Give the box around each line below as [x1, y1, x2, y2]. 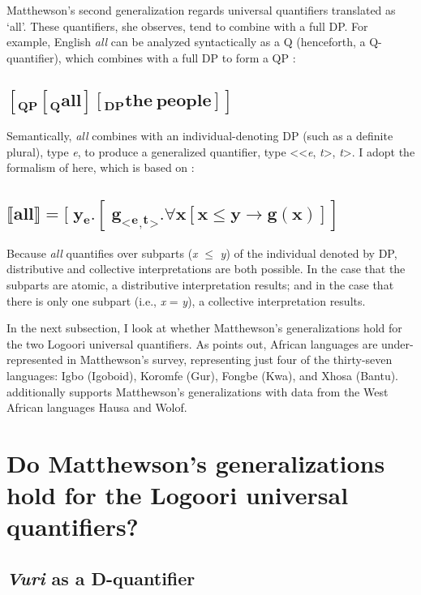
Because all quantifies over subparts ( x [6, 244, 198, 261]
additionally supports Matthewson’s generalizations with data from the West [6, 383, 389, 400]
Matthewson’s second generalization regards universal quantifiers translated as [6, 2, 396, 18]
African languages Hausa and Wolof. [6, 399, 187, 416]
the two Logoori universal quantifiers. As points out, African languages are [6, 335, 378, 352]
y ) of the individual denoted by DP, [220, 244, 397, 261]
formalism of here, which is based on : [6, 159, 195, 176]
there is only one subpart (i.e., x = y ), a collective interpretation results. [6, 292, 366, 309]
